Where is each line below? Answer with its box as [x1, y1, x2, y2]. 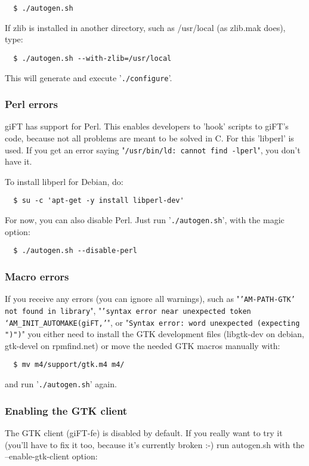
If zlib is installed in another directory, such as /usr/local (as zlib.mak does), [5, 21, 286, 33]
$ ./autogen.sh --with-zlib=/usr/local [13, 54, 172, 63]
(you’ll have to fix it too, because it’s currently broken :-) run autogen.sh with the [5, 438, 305, 450]
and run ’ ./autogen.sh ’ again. [5, 378, 117, 390]
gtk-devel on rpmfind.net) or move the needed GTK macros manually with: [5, 339, 280, 351]
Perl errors [5, 97, 58, 112]
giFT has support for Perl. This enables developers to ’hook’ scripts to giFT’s [5, 120, 289, 132]
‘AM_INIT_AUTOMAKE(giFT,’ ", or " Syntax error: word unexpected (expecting [5, 316, 300, 328]
